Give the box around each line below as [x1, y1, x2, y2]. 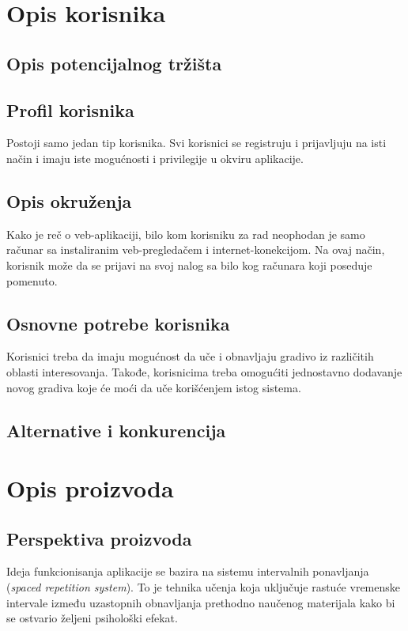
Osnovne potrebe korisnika [6, 311, 230, 335]
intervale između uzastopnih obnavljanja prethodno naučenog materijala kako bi [6, 594, 395, 610]
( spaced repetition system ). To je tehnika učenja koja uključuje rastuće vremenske [6, 579, 400, 595]
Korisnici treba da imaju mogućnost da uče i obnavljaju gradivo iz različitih [6, 348, 374, 365]
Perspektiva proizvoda [6, 526, 192, 550]
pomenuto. [6, 272, 58, 289]
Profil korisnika [6, 97, 134, 122]
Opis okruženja [6, 188, 132, 213]
